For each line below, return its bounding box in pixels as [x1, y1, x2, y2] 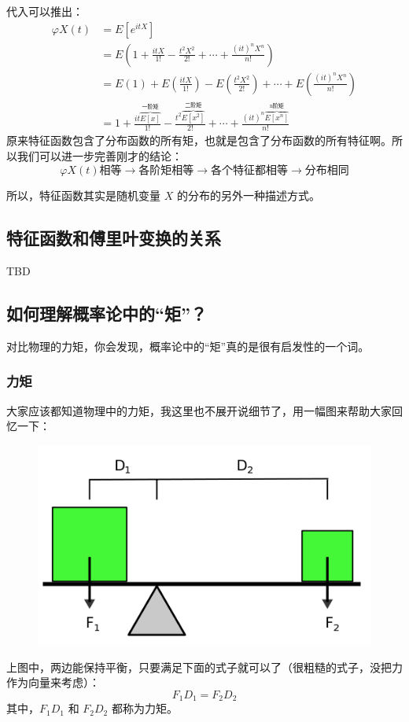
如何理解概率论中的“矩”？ [6, 300, 207, 325]
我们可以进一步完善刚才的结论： [17, 147, 182, 164]
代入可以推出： [6, 3, 83, 19]
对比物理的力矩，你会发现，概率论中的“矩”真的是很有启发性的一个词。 [6, 337, 370, 354]
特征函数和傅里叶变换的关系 [6, 226, 221, 250]
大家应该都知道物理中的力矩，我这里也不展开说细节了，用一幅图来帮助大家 [6, 402, 392, 418]
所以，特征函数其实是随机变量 [6, 187, 160, 204]
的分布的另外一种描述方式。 [176, 187, 320, 204]
